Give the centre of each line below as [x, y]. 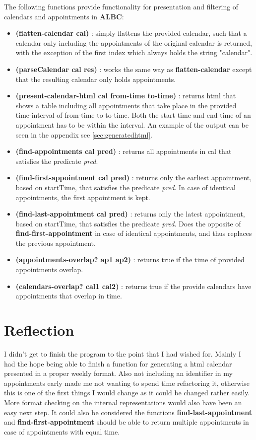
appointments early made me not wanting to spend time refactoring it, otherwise [127, 383]
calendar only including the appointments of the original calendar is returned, [134, 42]
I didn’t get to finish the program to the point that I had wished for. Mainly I [123, 353]
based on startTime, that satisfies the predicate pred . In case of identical [126, 187]
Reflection [39, 330]
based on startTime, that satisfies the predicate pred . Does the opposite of [128, 223]
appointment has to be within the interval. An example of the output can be [132, 124]
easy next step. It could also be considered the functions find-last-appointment [128, 412]
